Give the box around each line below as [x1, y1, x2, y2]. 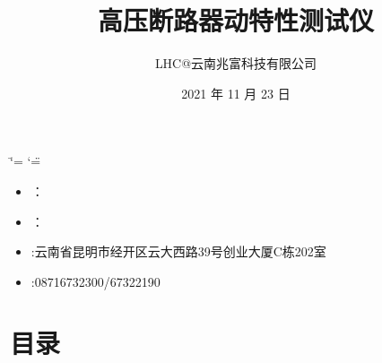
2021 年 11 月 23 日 [181, 83, 291, 102]
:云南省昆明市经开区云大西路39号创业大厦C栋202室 [30, 242, 326, 261]
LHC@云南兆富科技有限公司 [154, 54, 317, 73]
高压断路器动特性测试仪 [97, 2, 374, 39]
